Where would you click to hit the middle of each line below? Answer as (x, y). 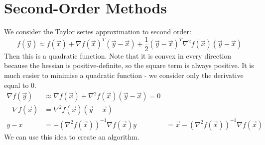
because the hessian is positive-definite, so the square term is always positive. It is (129, 65)
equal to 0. (20, 85)
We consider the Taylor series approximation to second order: (98, 32)
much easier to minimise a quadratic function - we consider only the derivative (124, 75)
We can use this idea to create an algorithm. (72, 136)
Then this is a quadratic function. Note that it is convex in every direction (118, 55)
